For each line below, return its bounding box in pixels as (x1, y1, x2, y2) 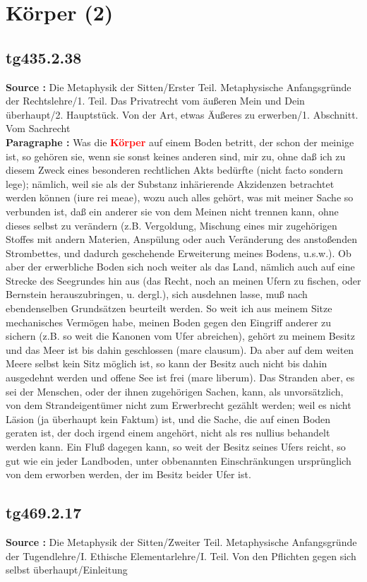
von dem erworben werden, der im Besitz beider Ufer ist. (6, 467, 251, 482)
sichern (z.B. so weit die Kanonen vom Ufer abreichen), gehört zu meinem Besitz (6, 328, 355, 343)
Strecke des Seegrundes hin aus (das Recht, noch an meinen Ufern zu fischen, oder (6, 273, 361, 287)
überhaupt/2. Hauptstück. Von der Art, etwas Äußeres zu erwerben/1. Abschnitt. (6, 107, 359, 121)
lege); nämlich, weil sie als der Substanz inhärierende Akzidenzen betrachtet (6, 176, 335, 191)
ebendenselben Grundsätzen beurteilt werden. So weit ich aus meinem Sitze (6, 301, 332, 316)
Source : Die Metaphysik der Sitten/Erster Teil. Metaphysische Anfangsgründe (6, 79, 351, 94)
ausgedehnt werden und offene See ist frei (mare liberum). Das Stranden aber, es (6, 370, 355, 385)
